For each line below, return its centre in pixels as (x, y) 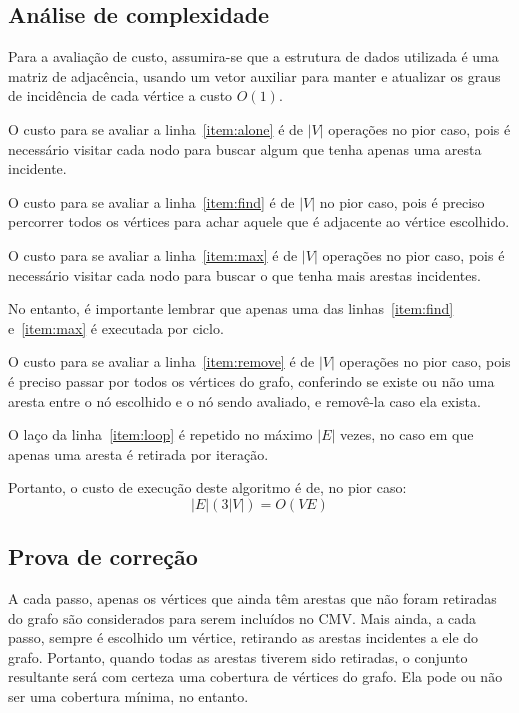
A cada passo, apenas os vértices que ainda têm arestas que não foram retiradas (252, 598)
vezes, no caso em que (407, 434)
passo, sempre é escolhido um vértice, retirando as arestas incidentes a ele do (243, 637)
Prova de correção (103, 556)
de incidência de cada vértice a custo (120, 95)
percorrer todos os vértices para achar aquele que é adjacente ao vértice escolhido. (259, 221)
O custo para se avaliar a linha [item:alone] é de (156, 128)
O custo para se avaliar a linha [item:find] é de (151, 201)
